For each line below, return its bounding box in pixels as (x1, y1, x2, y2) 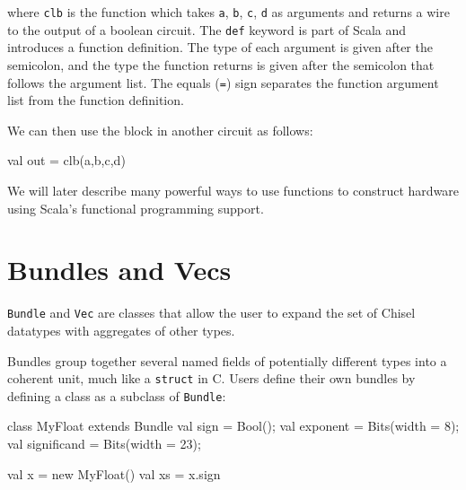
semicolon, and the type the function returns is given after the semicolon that (7, 55, 435, 74)
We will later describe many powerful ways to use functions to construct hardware (7, 180, 460, 199)
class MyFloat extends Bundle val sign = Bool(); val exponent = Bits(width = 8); (7, 416, 460, 435)
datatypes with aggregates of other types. (7, 320, 235, 339)
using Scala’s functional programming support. (7, 198, 264, 217)
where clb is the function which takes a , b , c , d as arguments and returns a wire (7, 3, 450, 21)
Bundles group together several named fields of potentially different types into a (7, 351, 447, 370)
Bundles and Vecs (7, 251, 232, 288)
